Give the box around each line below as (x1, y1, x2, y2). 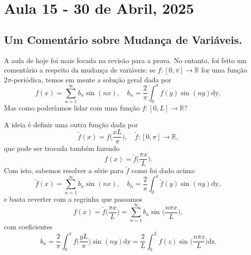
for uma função (201, 65, 247, 75)
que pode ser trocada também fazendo (4, 143, 120, 153)
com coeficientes (4, 221, 53, 232)
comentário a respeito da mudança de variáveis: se (4, 65, 156, 75)
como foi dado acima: (131, 165, 196, 176)
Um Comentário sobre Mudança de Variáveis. (4, 32, 242, 47)
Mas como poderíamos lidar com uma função (4, 103, 140, 113)
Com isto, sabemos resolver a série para (4, 165, 124, 176)
